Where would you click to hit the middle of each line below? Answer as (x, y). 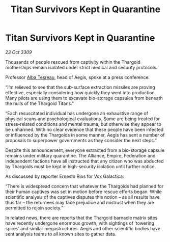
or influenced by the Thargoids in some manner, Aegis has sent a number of (85, 135)
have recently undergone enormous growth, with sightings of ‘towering (80, 223)
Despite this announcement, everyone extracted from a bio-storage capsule (85, 150)
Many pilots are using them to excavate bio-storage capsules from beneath (84, 98)
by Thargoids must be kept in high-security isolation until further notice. (81, 166)
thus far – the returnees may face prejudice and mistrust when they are (80, 202)
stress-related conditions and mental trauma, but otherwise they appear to (83, 124)
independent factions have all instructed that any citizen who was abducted (84, 161)
